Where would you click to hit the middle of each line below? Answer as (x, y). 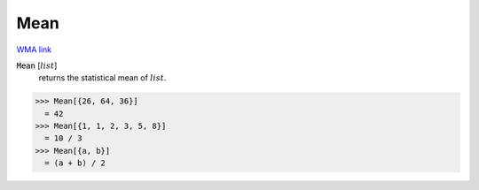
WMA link (34, 49)
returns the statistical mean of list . (102, 78)
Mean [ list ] (37, 65)
